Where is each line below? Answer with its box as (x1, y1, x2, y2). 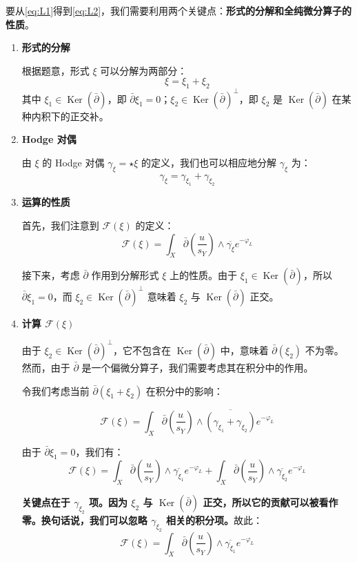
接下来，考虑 (21, 268, 80, 282)
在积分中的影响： (145, 383, 223, 398)
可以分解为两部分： (100, 63, 187, 77)
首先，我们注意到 (21, 218, 99, 232)
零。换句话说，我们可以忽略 (21, 512, 147, 527)
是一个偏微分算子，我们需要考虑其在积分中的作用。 (81, 360, 314, 374)
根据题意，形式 (21, 63, 90, 77)
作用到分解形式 (91, 268, 159, 282)
